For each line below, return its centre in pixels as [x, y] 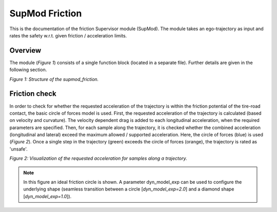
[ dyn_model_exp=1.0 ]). [47, 196]
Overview [25, 50]
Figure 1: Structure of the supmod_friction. [54, 79]
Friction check [33, 94]
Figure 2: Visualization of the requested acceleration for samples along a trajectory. [98, 158]
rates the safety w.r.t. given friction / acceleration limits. [68, 35]
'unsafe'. [18, 149]
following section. [28, 70]
